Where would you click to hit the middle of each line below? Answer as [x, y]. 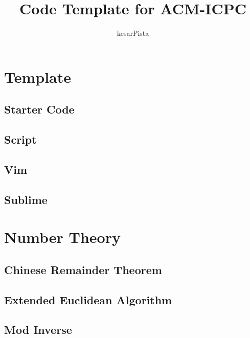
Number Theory [62, 237]
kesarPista [133, 33]
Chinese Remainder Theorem [83, 269]
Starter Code [39, 109]
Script [20, 139]
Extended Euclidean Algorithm [88, 299]
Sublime [26, 199]
